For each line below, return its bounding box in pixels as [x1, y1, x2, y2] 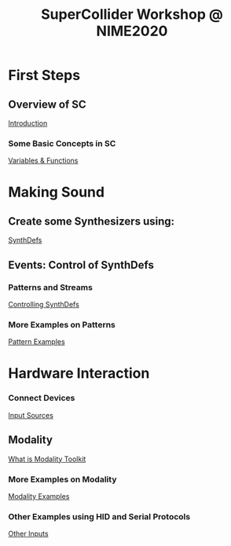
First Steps [8, 67, 81, 84]
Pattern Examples [8, 337, 65, 346]
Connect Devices [8, 393, 75, 404]
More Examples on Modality [8, 474, 117, 485]
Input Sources [8, 410, 53, 420]
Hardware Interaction [8, 365, 150, 383]
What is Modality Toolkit [8, 454, 86, 464]
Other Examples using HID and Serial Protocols [8, 511, 191, 522]
